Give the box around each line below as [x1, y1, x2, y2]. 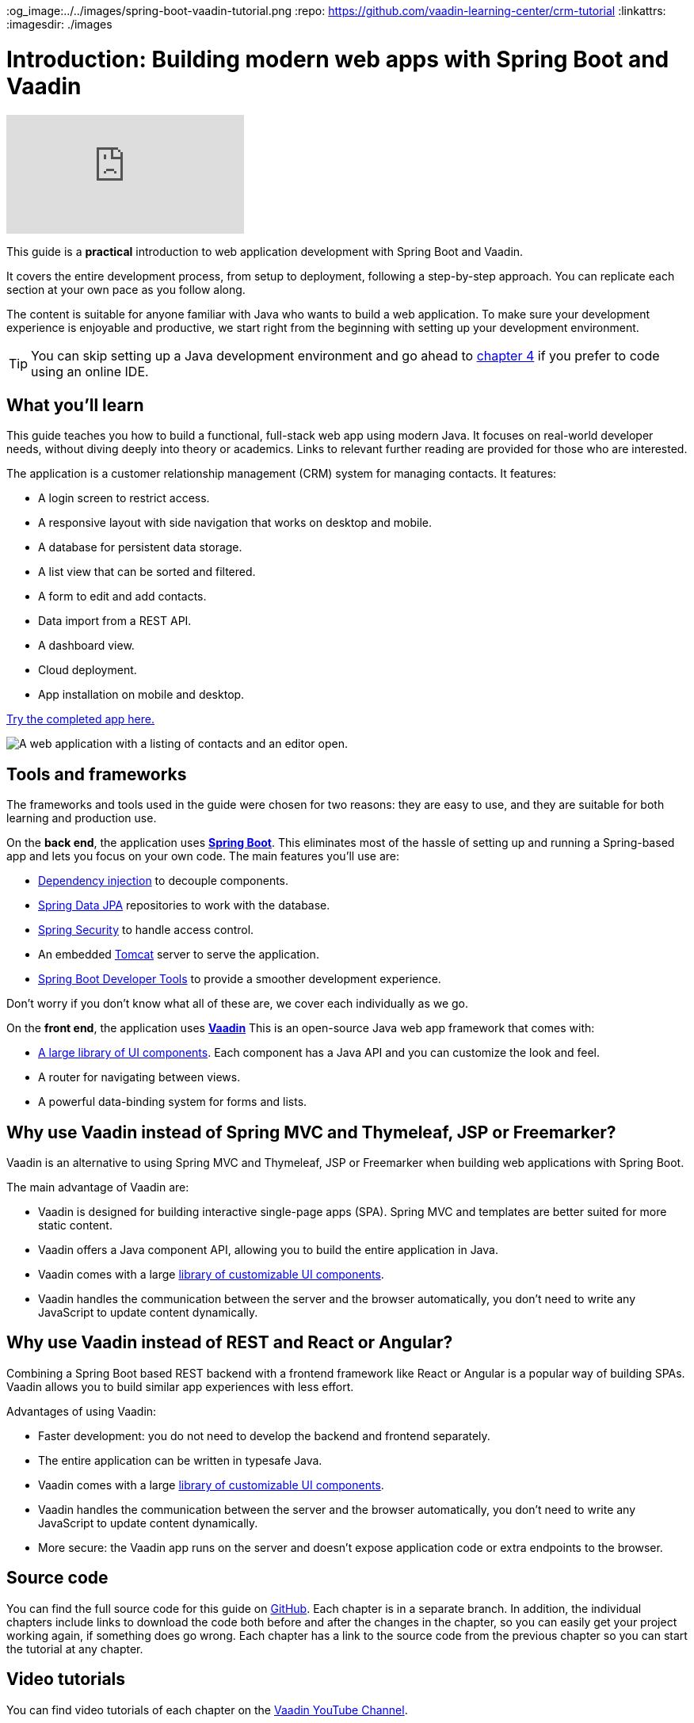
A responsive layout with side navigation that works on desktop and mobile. [38, 516, 432, 530]
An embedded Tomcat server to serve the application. [38, 947, 319, 962]
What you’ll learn [6, 395, 144, 415]
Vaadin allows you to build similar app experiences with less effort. [6, 1379, 354, 1393]
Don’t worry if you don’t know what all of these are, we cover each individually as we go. [6, 997, 469, 1011]
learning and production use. [6, 811, 157, 825]
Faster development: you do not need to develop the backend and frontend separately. [38, 1428, 490, 1443]
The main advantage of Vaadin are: [6, 1180, 189, 1195]
